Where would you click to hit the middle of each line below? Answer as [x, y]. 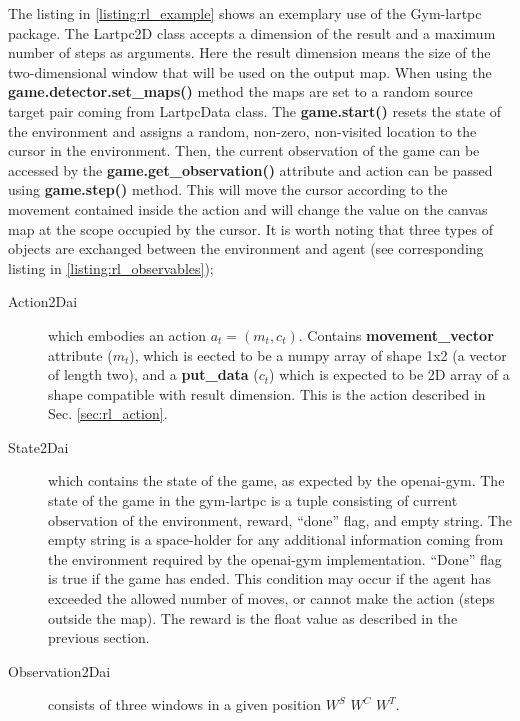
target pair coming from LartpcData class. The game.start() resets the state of [255, 110]
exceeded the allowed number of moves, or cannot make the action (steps [271, 598]
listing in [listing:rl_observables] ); [111, 267]
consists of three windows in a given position [185, 704]
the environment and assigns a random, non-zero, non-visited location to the [242, 130]
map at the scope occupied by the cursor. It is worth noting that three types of [251, 228]
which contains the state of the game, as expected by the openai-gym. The [276, 480]
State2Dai [38, 446]
